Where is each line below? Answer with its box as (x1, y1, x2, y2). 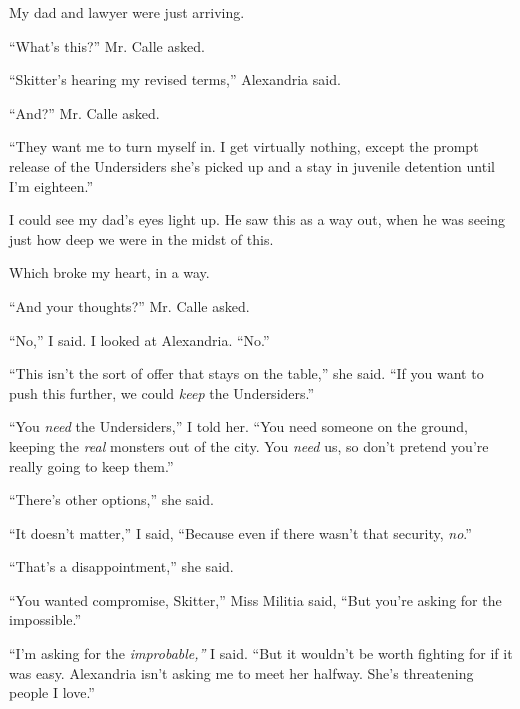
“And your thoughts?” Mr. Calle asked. (9, 295, 250, 316)
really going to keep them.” (9, 455, 174, 476)
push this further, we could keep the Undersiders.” (9, 382, 315, 403)
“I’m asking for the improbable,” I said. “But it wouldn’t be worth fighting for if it (9, 643, 513, 664)
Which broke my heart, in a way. (9, 262, 210, 283)
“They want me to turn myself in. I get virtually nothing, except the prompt (9, 136, 479, 157)
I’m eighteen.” (9, 175, 93, 196)
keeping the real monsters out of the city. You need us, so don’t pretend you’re (9, 435, 489, 456)
